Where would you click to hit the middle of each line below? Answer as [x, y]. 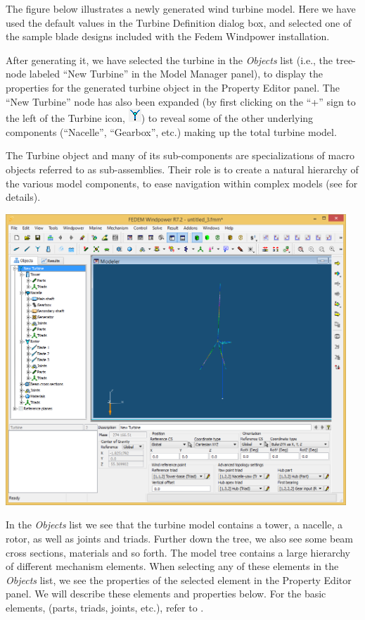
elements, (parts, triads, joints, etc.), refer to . [105, 607]
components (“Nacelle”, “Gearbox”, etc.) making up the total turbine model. [171, 131]
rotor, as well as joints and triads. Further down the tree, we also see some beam [180, 539]
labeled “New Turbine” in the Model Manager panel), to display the [176, 74]
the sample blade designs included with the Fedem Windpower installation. [168, 36]
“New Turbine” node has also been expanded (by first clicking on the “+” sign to [181, 101]
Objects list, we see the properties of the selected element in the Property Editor [179, 579]
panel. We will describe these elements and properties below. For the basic [166, 594]
